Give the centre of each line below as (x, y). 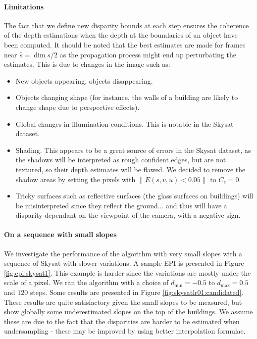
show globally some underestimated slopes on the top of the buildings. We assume (128, 312)
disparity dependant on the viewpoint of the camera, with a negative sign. (128, 215)
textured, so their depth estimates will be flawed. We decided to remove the (130, 169)
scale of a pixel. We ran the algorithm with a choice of (86, 282)
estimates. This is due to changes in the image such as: (87, 64)
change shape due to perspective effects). (77, 107)
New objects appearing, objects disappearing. (84, 80)
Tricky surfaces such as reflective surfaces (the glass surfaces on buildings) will (134, 196)
